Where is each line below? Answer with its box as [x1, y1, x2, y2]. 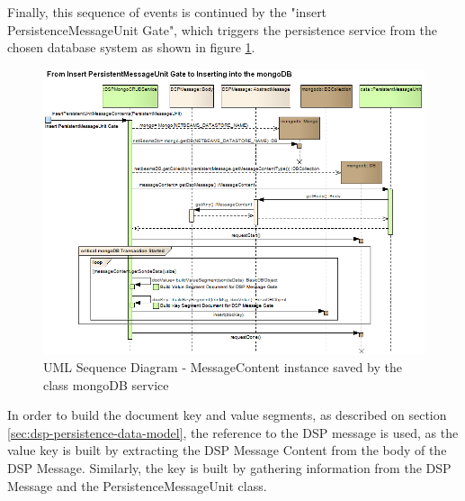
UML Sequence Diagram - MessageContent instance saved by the [43, 358, 402, 377]
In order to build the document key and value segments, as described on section [7, 405, 447, 424]
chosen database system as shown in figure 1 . [7, 38, 255, 57]
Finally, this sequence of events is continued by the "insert [7, 3, 327, 21]
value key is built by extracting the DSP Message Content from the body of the [7, 441, 447, 460]
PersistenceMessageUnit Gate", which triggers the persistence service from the [7, 20, 438, 39]
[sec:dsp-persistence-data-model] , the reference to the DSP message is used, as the [7, 423, 459, 442]
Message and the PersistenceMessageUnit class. [7, 476, 267, 495]
